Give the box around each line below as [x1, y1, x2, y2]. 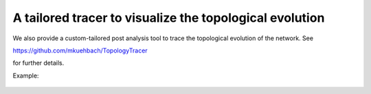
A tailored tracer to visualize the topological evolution [12, 10, 325, 25]
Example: [12, 72, 39, 80]
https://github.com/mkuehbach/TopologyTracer [12, 46, 148, 54]
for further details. [12, 59, 65, 67]
